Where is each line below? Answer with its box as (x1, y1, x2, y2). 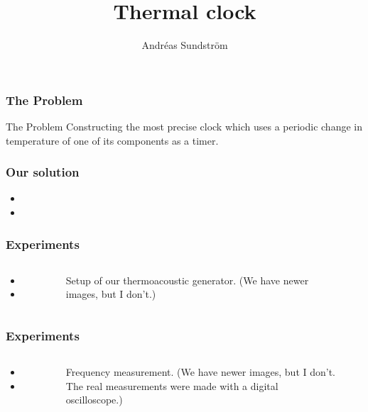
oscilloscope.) (65, 392, 123, 407)
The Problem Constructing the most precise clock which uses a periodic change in (6, 119, 362, 134)
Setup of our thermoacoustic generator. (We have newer (65, 272, 309, 287)
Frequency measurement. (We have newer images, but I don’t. (65, 364, 336, 379)
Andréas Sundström (141, 38, 228, 52)
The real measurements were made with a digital (65, 378, 278, 393)
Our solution (6, 163, 80, 181)
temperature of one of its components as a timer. (6, 133, 219, 147)
